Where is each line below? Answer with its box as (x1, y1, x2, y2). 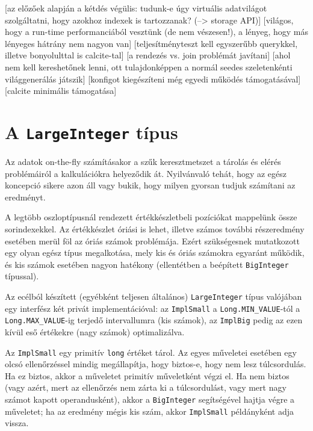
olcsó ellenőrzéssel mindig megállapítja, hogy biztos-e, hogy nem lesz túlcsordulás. (5, 358, 306, 370)
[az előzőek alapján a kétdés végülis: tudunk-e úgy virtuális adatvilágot (5, 2, 267, 14)
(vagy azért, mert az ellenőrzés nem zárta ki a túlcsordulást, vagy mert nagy (5, 381, 287, 394)
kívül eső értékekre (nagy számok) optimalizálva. (5, 325, 185, 338)
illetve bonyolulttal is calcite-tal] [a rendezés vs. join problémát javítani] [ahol (5, 49, 291, 61)
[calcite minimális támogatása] (5, 84, 117, 97)
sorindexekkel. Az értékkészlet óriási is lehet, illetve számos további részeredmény (5, 222, 305, 235)
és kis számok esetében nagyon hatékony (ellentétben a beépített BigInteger (5, 258, 289, 270)
